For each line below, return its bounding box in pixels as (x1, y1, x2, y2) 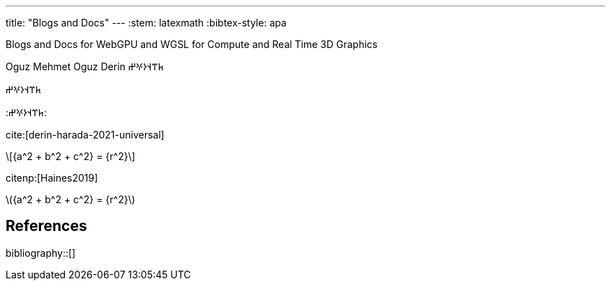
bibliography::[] (6, 246, 76, 259)
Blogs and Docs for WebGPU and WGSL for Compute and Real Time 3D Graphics (6, 38, 378, 50)
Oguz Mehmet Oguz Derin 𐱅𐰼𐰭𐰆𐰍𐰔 (6, 61, 164, 72)
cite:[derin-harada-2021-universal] (6, 129, 165, 141)
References (6, 217, 87, 235)
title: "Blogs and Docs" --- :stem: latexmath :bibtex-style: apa (6, 17, 287, 29)
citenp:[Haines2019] (6, 172, 98, 184)
